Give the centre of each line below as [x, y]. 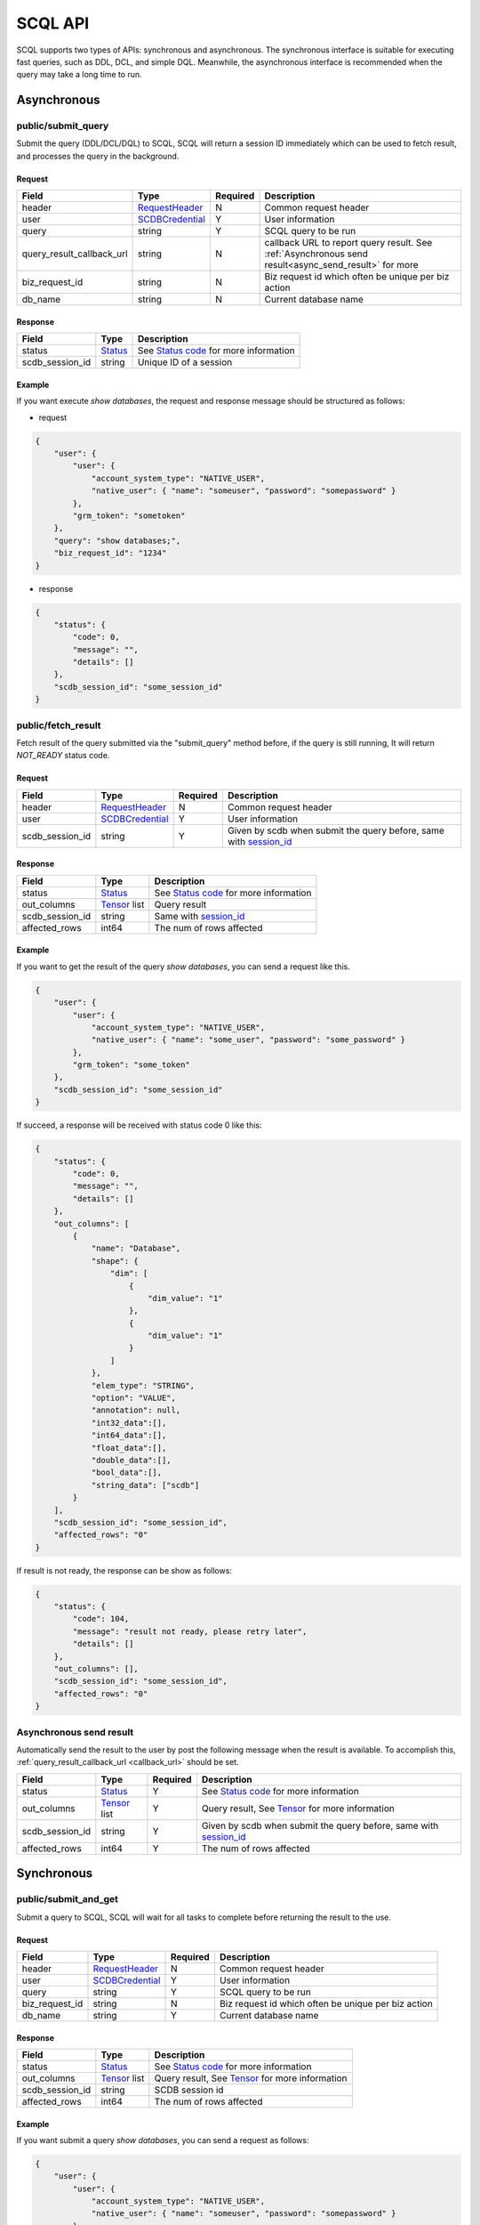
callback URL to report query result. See [348, 243]
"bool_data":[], [127, 1473]
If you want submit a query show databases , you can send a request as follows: [163, 2140]
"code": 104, [101, 1619]
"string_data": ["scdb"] [145, 1485]
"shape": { [115, 1261]
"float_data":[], [129, 1448]
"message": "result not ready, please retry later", [190, 1631]
